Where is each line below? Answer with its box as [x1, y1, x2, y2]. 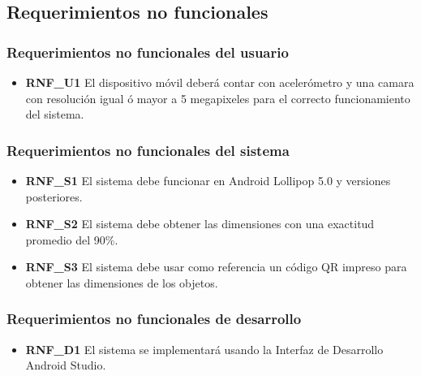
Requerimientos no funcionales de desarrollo [6, 309, 302, 329]
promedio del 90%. [25, 231, 118, 248]
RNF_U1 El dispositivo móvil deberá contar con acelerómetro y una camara [25, 74, 415, 90]
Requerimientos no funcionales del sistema [6, 140, 290, 160]
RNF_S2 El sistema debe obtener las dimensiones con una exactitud [25, 215, 375, 232]
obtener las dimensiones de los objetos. [25, 274, 218, 291]
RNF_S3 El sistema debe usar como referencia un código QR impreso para [25, 258, 407, 275]
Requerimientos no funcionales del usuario [6, 41, 289, 62]
